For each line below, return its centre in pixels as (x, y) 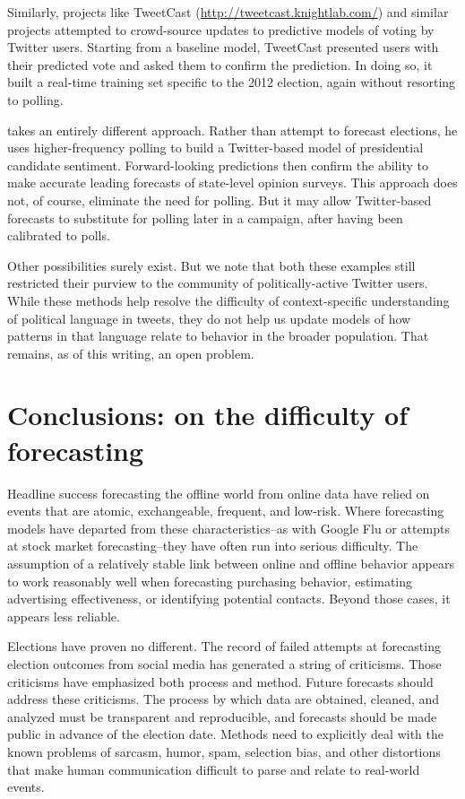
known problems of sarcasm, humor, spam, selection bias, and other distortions (224, 751)
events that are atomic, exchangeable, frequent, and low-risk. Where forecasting (226, 511)
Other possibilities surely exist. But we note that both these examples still (211, 265)
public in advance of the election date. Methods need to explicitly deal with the (225, 734)
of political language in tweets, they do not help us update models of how (209, 318)
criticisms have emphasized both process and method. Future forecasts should (220, 681)
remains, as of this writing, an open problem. (131, 353)
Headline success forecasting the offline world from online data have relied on (219, 493)
